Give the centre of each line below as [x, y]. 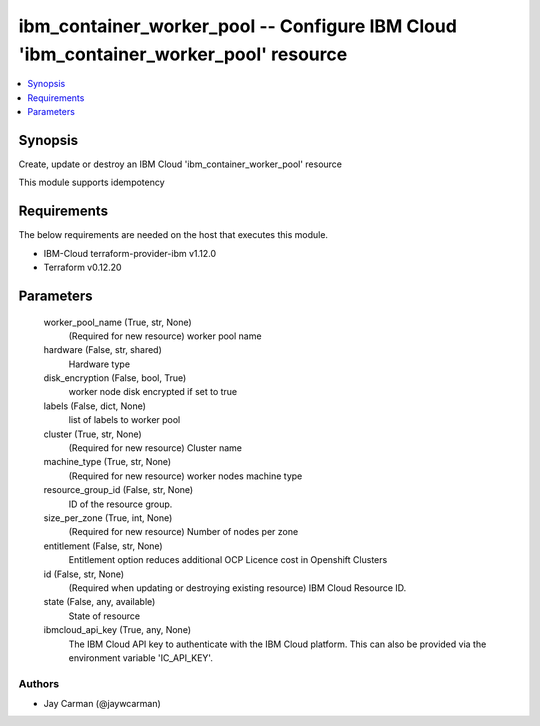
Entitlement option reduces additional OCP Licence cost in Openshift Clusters [228, 560]
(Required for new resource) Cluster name [155, 448]
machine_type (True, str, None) [107, 462]
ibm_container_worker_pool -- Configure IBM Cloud [237, 26]
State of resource [104, 616]
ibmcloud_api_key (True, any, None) [117, 630]
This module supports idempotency [91, 182]
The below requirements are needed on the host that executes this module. [173, 235]
